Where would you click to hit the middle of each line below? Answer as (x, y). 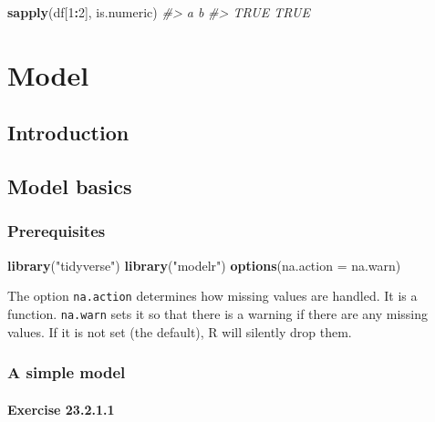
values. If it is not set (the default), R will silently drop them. (180, 331)
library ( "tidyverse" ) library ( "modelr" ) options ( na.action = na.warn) (204, 265)
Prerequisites (57, 231)
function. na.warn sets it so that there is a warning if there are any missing (218, 314)
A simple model (67, 372)
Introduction (68, 133)
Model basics (70, 186)
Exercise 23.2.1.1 (61, 409)
